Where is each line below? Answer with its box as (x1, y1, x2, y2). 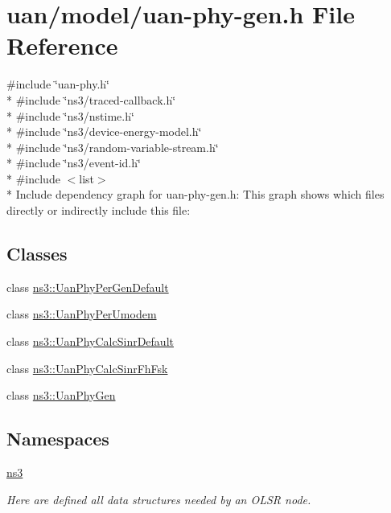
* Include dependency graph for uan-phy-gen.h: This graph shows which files (6, 186, 385, 203)
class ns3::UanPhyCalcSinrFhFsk (6, 359, 168, 376)
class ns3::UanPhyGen (6, 387, 116, 404)
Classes (6, 241, 68, 266)
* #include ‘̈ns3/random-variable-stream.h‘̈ (6, 138, 219, 155)
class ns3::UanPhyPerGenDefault (6, 278, 169, 295)
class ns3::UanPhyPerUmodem (6, 306, 157, 322)
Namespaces (6, 426, 109, 451)
